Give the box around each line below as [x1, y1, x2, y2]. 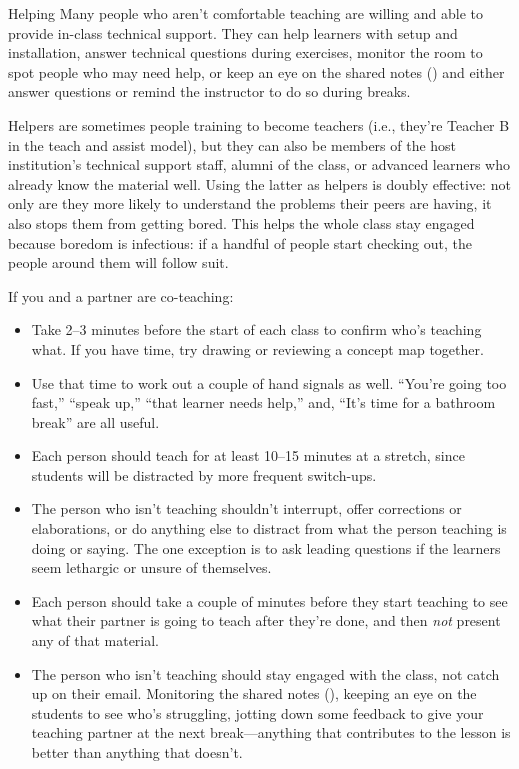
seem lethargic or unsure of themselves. [31, 557, 272, 578]
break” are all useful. [31, 411, 160, 432]
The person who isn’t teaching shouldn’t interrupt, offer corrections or [31, 498, 462, 519]
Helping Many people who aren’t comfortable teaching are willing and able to [8, 3, 483, 23]
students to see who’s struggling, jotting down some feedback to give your [31, 702, 484, 723]
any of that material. [31, 630, 160, 651]
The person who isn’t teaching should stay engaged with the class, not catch [31, 663, 500, 684]
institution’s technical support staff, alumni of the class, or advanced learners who [8, 154, 510, 175]
